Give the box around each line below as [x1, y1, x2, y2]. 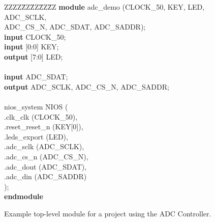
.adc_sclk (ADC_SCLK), [4, 141, 84, 152]
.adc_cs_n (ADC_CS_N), [4, 151, 88, 161]
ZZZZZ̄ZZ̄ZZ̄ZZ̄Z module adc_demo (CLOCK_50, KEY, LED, [4, 2, 205, 12]
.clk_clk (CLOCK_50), [4, 111, 78, 122]
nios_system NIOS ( [4, 101, 68, 112]
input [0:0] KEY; [4, 41, 59, 52]
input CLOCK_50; [4, 31, 66, 42]
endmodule [4, 191, 43, 202]
